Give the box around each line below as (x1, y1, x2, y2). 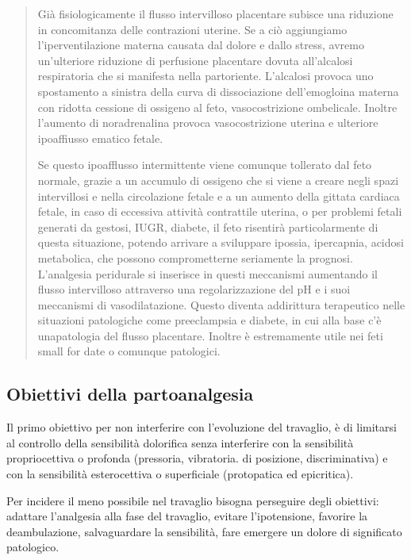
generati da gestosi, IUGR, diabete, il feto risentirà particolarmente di (37, 218, 378, 235)
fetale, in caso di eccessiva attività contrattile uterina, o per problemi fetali (37, 203, 402, 220)
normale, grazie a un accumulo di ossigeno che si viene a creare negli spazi (37, 171, 399, 188)
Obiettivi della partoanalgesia (6, 382, 254, 406)
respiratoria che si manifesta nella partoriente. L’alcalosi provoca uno (37, 67, 374, 84)
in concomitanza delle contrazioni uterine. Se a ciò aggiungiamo (37, 21, 348, 37)
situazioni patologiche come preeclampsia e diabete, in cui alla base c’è (37, 312, 382, 328)
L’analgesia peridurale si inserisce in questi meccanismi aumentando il (37, 265, 378, 282)
